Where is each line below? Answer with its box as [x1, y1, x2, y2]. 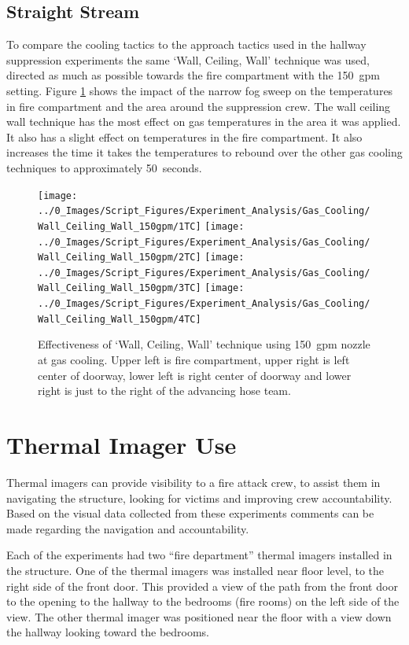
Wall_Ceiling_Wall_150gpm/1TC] [38, 220, 201, 232]
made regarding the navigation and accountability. [6, 520, 249, 536]
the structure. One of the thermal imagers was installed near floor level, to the [6, 562, 385, 578]
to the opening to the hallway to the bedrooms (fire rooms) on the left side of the [6, 593, 400, 610]
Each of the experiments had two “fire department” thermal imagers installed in [6, 547, 392, 563]
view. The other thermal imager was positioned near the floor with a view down [6, 608, 392, 625]
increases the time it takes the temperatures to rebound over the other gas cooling [6, 144, 403, 160]
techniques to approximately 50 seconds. [6, 159, 202, 175]
